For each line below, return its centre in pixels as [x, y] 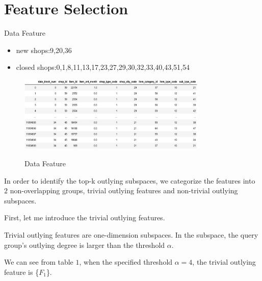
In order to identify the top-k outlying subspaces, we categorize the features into [130, 180]
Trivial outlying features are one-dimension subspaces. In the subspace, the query [131, 234]
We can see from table [39, 262]
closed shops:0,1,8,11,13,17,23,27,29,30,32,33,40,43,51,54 [103, 67]
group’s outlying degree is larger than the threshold [85, 245]
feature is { [22, 272]
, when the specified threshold [126, 262]
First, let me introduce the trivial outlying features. [85, 218]
